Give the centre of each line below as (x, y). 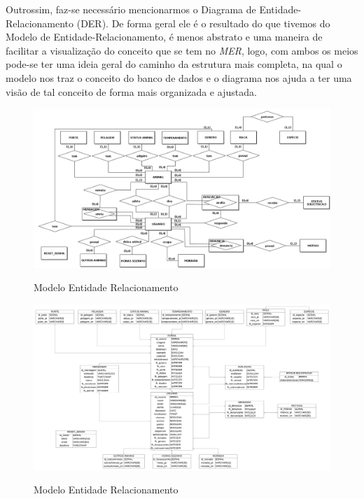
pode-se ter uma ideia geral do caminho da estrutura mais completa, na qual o (174, 64)
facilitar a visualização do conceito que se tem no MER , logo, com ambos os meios (182, 50)
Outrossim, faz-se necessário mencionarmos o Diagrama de (131, 9)
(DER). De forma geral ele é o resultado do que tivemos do (203, 23)
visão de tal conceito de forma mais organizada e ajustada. (131, 91)
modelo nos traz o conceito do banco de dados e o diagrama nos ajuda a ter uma (179, 77)
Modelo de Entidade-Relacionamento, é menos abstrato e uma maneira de (164, 37)
